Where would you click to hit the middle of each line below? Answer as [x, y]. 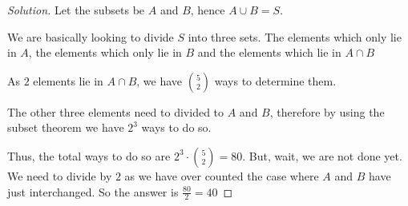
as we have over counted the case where [222, 175]
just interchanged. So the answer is [93, 191]
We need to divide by [60, 175]
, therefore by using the [327, 111]
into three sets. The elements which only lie [295, 36]
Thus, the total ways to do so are [89, 155]
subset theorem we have [66, 127]
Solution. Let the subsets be [76, 10]
